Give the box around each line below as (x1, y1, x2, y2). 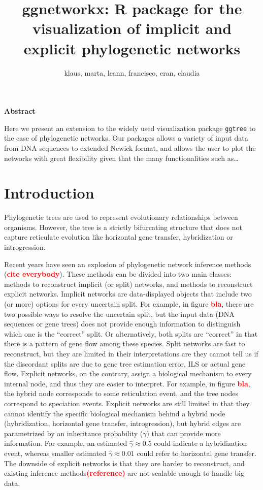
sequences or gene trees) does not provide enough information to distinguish (4, 318, 241, 329)
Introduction (4, 182, 94, 203)
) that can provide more (146, 428, 221, 438)
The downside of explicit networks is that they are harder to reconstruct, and (4, 458, 245, 468)
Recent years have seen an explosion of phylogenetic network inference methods (4, 258, 251, 269)
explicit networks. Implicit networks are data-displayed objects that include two (4, 288, 252, 299)
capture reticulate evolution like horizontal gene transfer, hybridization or (4, 232, 233, 242)
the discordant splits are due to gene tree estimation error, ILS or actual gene (4, 358, 246, 369)
